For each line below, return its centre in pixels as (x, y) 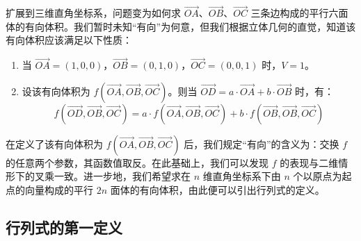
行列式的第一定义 (64, 227)
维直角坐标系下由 (242, 176)
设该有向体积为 (56, 91)
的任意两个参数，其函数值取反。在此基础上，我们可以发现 (137, 162)
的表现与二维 (309, 162)
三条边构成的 (280, 13)
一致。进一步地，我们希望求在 (122, 176)
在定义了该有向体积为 (54, 143)
